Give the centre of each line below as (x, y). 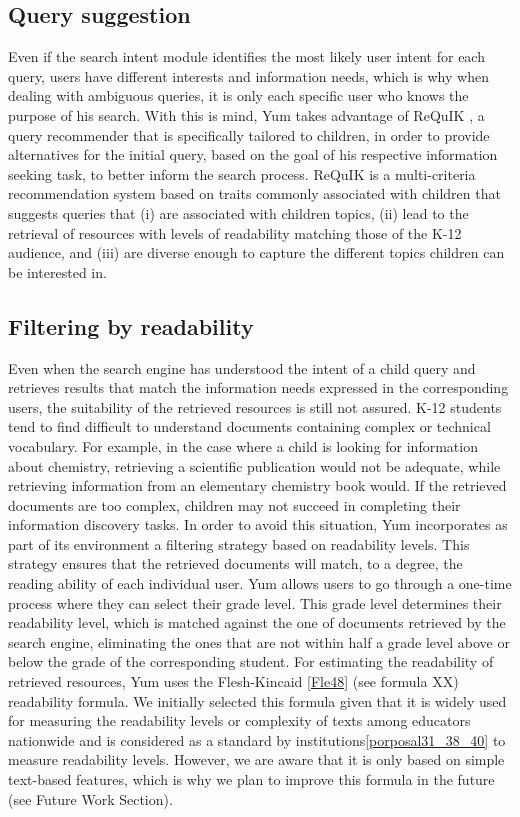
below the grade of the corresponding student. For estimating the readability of (251, 661)
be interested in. (57, 271)
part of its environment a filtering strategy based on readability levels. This (239, 543)
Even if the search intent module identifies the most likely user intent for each (246, 56)
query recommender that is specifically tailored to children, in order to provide (249, 134)
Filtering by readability (131, 325)
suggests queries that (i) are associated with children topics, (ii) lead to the (238, 212)
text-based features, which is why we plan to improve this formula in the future (251, 779)
